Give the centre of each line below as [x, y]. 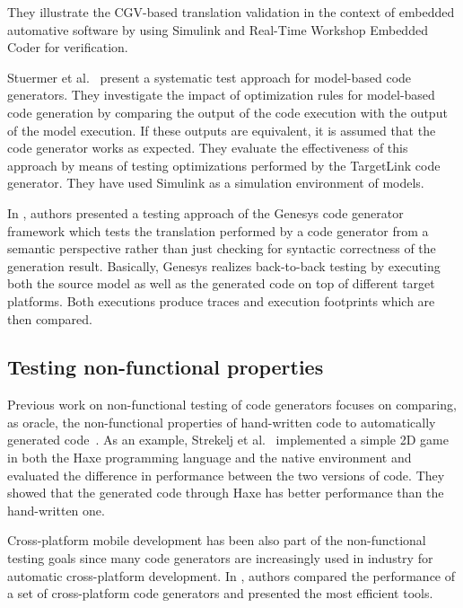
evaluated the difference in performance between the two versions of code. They [226, 475]
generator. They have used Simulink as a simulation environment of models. [216, 183]
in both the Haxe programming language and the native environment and [210, 458]
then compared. [50, 318]
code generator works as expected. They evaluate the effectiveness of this [208, 148]
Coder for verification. [68, 47]
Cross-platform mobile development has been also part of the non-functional [217, 540]
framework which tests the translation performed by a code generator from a [218, 230]
